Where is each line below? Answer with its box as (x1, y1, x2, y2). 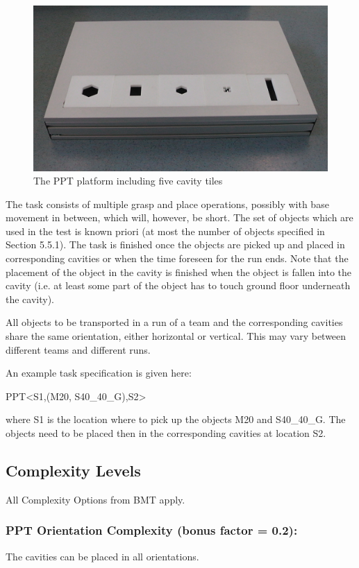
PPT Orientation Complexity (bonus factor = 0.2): (6, 522, 298, 539)
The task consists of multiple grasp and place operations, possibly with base (6, 196, 329, 211)
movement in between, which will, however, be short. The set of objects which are (6, 210, 353, 225)
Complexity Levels (6, 459, 141, 481)
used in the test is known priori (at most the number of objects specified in (6, 223, 325, 238)
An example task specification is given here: (6, 365, 192, 380)
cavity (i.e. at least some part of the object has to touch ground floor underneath (6, 278, 351, 293)
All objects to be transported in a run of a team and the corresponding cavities (6, 315, 343, 329)
